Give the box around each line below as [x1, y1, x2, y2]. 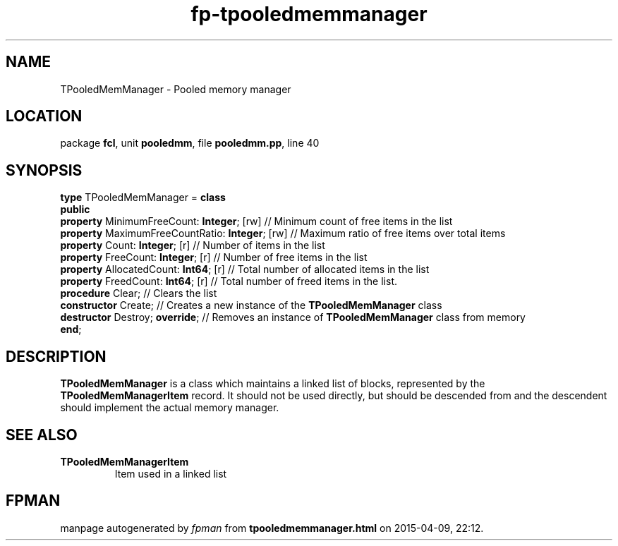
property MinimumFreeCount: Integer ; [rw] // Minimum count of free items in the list [60, 215, 453, 228]
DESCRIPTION [6, 347, 107, 365]
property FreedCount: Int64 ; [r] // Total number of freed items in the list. [60, 275, 398, 288]
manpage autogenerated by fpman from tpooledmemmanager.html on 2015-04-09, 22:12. [60, 521, 484, 534]
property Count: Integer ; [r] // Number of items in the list [60, 239, 325, 252]
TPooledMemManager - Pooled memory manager [60, 83, 291, 95]
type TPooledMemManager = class [60, 191, 226, 204]
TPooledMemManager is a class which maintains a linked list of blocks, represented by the [60, 377, 485, 390]
